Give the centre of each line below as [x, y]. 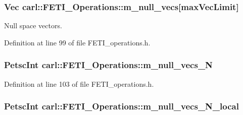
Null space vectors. [33, 25]
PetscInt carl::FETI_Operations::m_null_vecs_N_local [121, 106]
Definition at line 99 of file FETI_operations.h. [77, 42]
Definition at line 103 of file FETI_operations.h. [79, 83]
